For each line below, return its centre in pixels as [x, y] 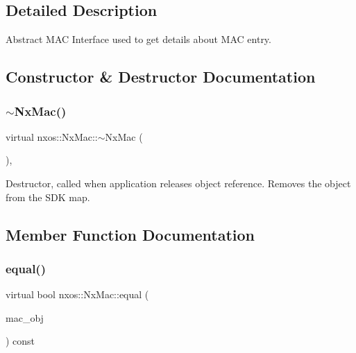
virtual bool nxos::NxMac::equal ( [77, 294]
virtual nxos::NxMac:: [52, 136]
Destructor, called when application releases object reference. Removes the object [178, 183]
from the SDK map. [48, 197]
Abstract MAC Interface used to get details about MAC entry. [138, 39]
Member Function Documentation [130, 234]
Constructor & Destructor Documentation [161, 77]
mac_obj [25, 317]
